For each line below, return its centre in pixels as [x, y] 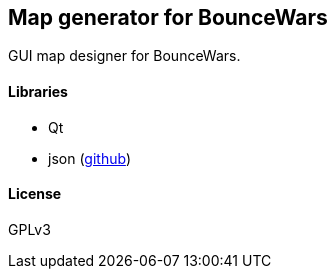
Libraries [38, 92]
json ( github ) [89, 158]
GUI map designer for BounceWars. [124, 56]
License [35, 194]
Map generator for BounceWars [168, 17]
